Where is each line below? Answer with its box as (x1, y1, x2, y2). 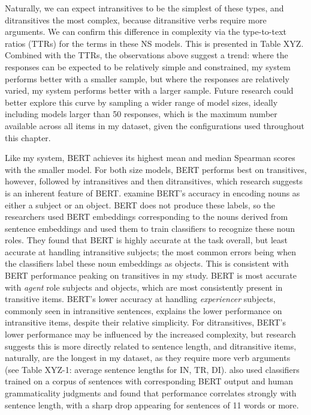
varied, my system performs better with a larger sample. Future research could (5, 84, 294, 97)
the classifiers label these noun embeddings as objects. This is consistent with (5, 257, 289, 270)
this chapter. (5, 131, 51, 144)
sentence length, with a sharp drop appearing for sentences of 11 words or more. (5, 398, 299, 411)
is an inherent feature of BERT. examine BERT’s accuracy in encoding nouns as (5, 186, 300, 199)
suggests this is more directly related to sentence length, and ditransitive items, (5, 339, 297, 352)
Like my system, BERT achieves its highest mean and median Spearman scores (5, 151, 295, 164)
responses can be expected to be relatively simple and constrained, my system (5, 60, 291, 73)
